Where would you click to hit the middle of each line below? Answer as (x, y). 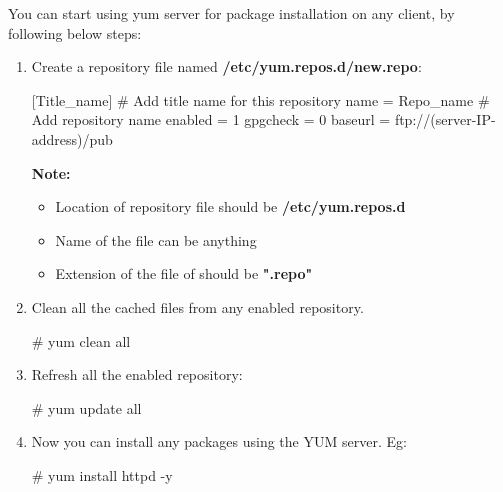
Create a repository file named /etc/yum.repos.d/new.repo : (226, 66)
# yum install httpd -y (102, 474)
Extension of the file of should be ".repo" (184, 273)
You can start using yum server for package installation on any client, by (231, 13)
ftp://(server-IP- (445, 119)
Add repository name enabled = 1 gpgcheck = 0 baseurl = (211, 119)
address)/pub (72, 138)
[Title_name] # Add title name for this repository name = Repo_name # (260, 99)
